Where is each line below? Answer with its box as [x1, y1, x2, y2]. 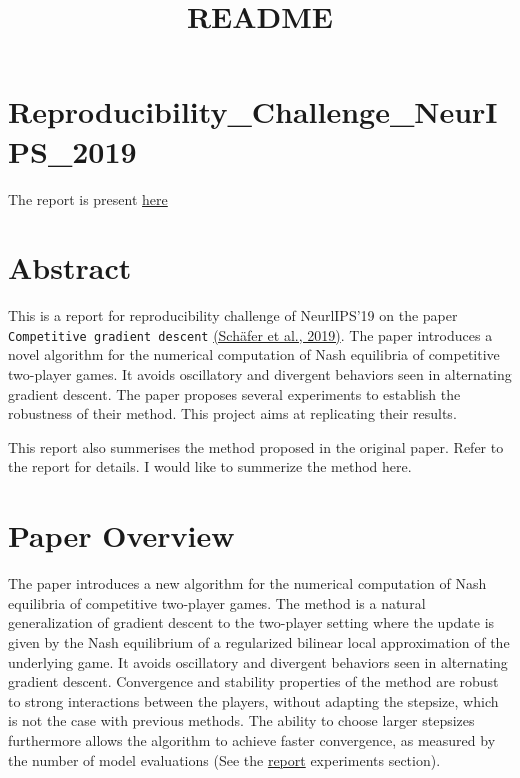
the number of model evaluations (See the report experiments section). [8, 749, 441, 770]
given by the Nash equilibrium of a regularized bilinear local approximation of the [8, 631, 510, 652]
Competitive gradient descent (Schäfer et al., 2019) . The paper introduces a [8, 324, 493, 345]
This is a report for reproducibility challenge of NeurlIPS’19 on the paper [8, 305, 458, 326]
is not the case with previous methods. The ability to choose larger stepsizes [8, 710, 475, 731]
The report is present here [8, 188, 168, 209]
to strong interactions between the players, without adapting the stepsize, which [8, 690, 499, 711]
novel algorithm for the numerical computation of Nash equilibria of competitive [8, 344, 500, 365]
